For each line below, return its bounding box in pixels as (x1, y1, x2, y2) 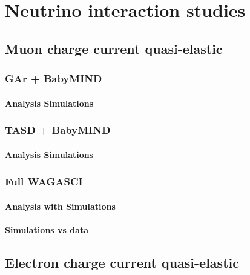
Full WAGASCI (5, 174, 83, 189)
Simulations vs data (5, 223, 89, 236)
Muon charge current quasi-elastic (5, 39, 223, 58)
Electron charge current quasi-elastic (5, 253, 239, 271)
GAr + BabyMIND (5, 71, 102, 86)
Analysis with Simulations (5, 199, 116, 212)
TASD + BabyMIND (5, 122, 111, 137)
